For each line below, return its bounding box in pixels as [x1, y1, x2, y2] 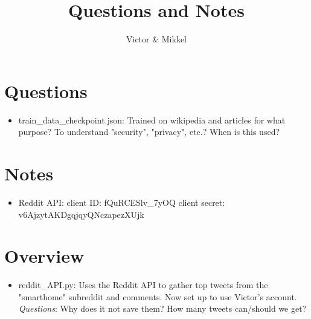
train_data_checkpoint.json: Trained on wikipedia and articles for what [18, 113, 286, 126]
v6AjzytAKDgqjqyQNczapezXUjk [18, 208, 144, 220]
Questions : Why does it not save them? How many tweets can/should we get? [18, 302, 307, 315]
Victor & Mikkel [126, 33, 187, 45]
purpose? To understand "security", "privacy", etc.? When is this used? [18, 125, 280, 138]
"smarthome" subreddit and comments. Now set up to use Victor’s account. [18, 290, 297, 303]
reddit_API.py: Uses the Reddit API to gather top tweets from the [18, 278, 268, 291]
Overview [4, 243, 85, 268]
